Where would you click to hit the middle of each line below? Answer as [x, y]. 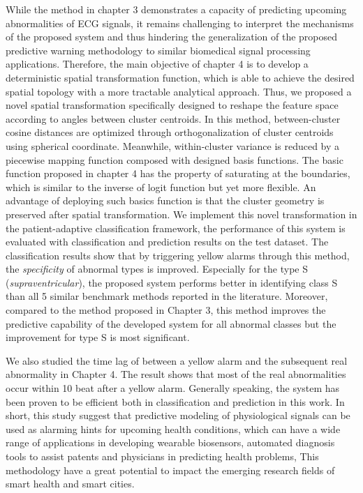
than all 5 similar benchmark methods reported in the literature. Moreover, [167, 296]
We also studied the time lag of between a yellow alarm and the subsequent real [177, 360]
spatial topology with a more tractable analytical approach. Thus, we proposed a [179, 91]
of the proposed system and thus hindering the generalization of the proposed [172, 37]
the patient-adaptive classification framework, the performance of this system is [176, 228]
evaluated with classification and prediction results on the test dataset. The [167, 242]
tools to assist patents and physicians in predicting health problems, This [162, 456]
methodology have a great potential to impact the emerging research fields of [170, 470]
